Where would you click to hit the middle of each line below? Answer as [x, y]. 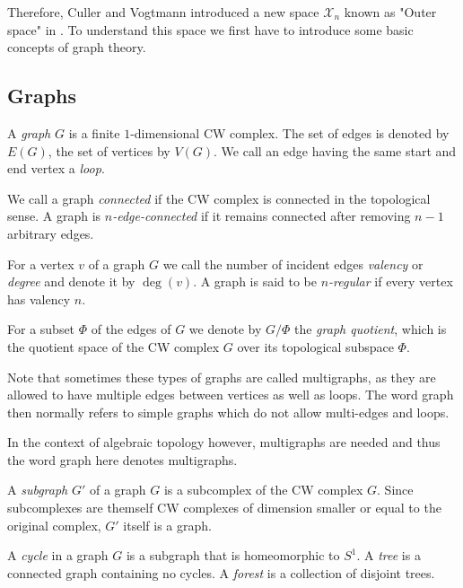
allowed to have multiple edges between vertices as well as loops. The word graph [231, 395]
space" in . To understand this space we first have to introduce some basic [210, 29]
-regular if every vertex [391, 281]
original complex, [54, 525]
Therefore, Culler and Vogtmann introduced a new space [163, 12]
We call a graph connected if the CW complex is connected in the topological [219, 198]
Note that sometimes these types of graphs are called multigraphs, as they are [222, 377]
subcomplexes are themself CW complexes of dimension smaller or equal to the [224, 508]
